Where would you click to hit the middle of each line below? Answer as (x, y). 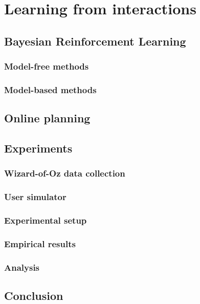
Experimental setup (46, 220)
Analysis (22, 267)
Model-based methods (50, 89)
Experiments (38, 148)
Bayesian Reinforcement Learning (95, 41)
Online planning (47, 118)
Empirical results (40, 243)
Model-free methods (47, 66)
